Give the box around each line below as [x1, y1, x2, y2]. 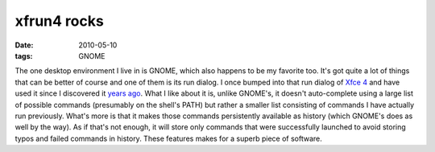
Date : [14, 40, 34, 50]
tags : [14, 51, 33, 60]
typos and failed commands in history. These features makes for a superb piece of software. [14, 134, 322, 143]
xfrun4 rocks [14, 12, 104, 30]
